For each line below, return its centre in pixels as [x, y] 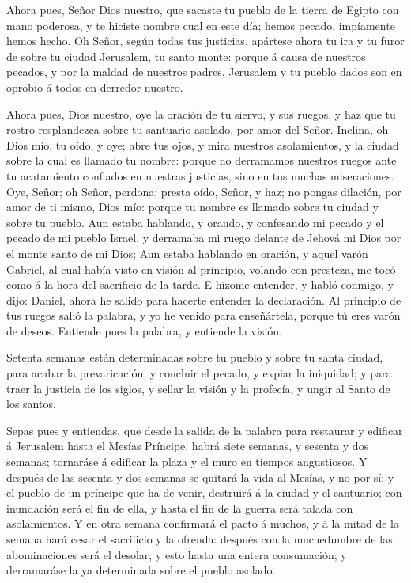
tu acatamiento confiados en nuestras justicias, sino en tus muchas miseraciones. [200, 175]
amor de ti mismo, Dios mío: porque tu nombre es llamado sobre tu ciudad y [192, 207]
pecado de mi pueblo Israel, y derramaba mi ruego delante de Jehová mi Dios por [204, 238]
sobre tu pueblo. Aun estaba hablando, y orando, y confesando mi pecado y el [195, 222]
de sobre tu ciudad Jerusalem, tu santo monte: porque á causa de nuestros [186, 56]
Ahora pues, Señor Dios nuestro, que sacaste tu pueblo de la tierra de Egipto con [203, 9]
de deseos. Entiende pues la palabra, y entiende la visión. [144, 330]
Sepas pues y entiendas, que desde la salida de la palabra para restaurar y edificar [205, 430]
